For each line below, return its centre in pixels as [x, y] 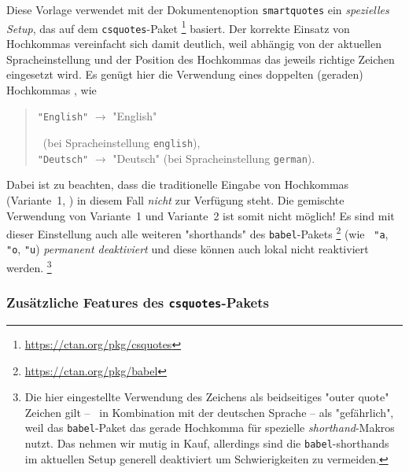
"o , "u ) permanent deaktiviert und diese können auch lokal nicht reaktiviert [188, 249]
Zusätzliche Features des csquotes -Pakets [138, 302]
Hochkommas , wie [52, 89]
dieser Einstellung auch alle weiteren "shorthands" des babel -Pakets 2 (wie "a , [197, 232]
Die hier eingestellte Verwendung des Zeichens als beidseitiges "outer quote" [207, 397]
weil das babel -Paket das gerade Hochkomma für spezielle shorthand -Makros [210, 428]
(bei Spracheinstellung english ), [122, 142]
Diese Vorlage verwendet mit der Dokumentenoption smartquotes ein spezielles [198, 9]
